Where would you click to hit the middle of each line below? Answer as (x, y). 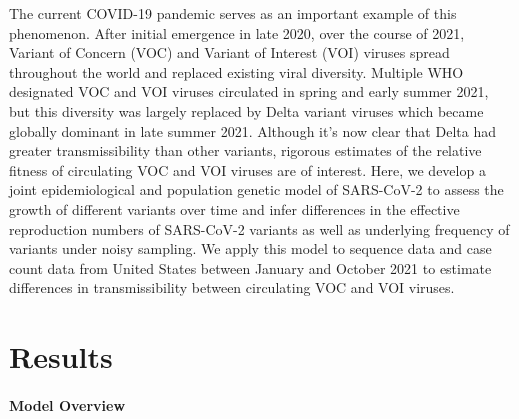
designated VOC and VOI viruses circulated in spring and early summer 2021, (249, 91)
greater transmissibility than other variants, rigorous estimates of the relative (245, 150)
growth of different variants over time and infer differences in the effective (234, 208)
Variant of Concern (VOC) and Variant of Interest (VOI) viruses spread (229, 52)
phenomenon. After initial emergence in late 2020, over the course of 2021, (237, 32)
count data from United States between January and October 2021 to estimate (250, 267)
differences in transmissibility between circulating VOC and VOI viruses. (232, 287)
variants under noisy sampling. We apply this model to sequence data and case (250, 248)
